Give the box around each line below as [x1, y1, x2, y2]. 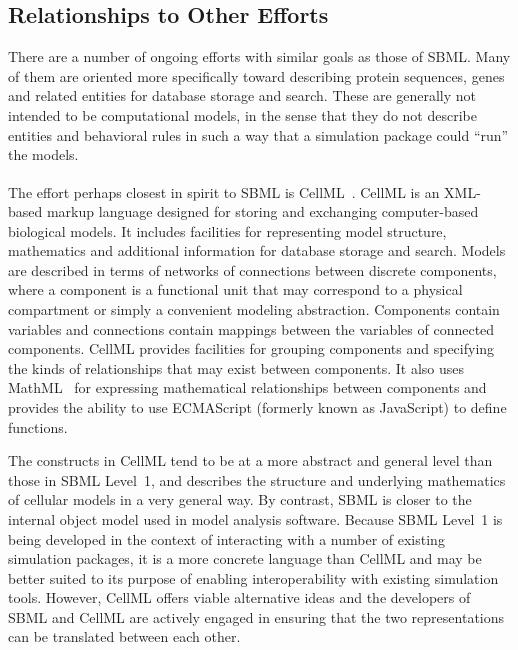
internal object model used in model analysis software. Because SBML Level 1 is [8, 508, 503, 529]
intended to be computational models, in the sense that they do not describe [8, 104, 477, 125]
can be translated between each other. [8, 626, 241, 647]
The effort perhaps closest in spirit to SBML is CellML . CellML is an [8, 181, 440, 202]
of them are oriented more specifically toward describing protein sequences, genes [8, 65, 505, 86]
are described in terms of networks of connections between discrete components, [8, 259, 497, 280]
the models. [8, 144, 79, 165]
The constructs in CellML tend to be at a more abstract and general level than [8, 450, 493, 471]
